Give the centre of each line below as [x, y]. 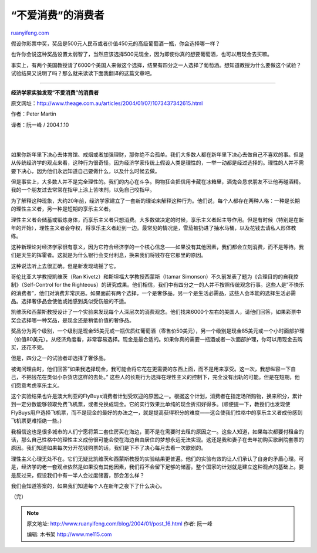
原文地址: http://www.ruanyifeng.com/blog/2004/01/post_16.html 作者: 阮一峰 [119, 524]
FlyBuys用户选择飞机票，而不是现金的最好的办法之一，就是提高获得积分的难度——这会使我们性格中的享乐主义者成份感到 [157, 412]
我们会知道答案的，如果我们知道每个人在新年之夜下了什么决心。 [88, 486]
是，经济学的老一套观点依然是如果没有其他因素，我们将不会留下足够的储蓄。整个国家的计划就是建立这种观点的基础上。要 [157, 467]
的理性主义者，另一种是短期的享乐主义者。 [62, 209]
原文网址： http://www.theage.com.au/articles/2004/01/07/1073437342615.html [107, 103]
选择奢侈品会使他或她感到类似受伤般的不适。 [75, 301]
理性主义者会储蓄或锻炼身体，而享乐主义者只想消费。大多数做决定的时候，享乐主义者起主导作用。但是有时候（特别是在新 [157, 219]
